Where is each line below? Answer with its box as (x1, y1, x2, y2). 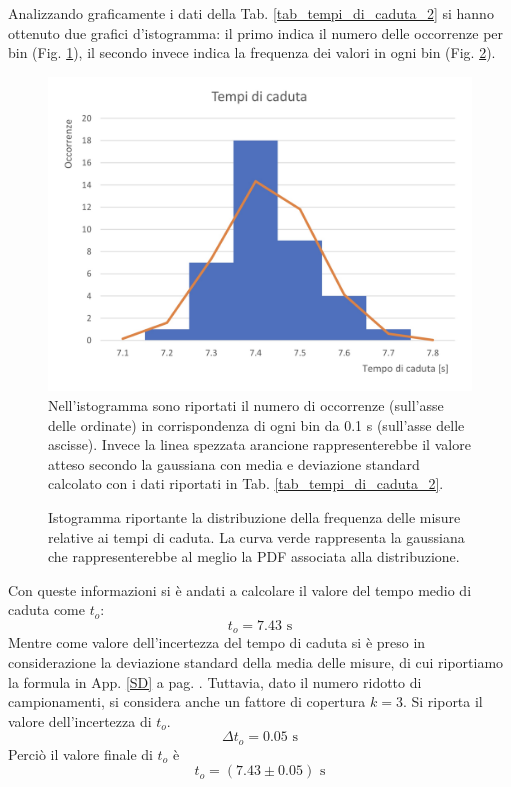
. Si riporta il (402, 691, 483, 712)
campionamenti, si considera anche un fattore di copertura (8, 691, 366, 712)
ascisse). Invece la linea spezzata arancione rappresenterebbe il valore (48, 434, 471, 455)
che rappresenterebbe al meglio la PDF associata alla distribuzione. (48, 546, 460, 567)
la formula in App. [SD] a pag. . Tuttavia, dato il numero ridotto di (8, 671, 422, 692)
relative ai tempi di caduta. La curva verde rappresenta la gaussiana (48, 526, 465, 547)
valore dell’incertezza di (8, 710, 152, 731)
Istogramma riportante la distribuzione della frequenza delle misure (48, 507, 461, 528)
